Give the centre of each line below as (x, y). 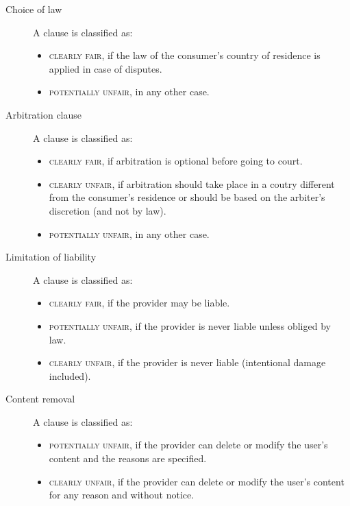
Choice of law (34, 9)
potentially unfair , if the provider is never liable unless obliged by (190, 325)
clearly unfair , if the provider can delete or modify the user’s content (197, 481)
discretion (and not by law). (108, 210)
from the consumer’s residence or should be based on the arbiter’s (187, 197)
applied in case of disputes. (105, 68)
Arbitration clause (44, 114)
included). (70, 375)
